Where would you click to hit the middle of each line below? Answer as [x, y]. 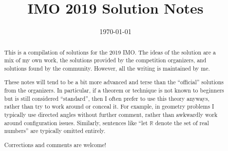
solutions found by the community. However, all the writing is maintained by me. [107, 68]
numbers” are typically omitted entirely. [55, 131]
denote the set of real [182, 123]
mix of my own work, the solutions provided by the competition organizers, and [105, 60]
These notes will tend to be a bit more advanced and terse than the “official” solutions [114, 82]
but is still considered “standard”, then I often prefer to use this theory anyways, [107, 98]
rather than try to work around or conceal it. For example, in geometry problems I [109, 106]
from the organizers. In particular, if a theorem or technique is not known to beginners [114, 90]
